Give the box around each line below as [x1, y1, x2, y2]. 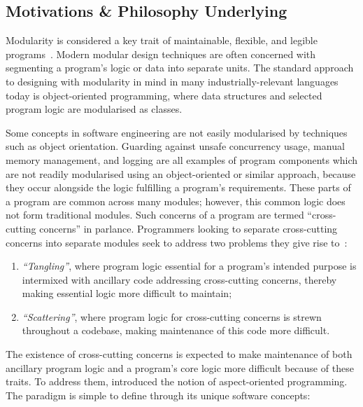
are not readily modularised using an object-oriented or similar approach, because [6, 166, 356, 181]
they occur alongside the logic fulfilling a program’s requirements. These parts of [6, 180, 351, 195]
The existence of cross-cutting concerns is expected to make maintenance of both [6, 347, 353, 361]
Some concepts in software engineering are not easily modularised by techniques [6, 125, 348, 139]
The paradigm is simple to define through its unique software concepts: [6, 387, 311, 402]
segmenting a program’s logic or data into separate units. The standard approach [6, 60, 354, 75]
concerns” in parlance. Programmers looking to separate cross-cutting [39, 221, 338, 235]
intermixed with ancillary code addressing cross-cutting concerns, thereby [22, 272, 337, 287]
